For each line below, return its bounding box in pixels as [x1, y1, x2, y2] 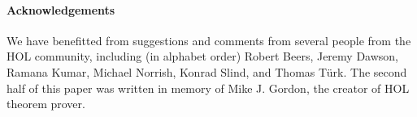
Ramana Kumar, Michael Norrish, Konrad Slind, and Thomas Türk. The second [7, 63, 407, 80]
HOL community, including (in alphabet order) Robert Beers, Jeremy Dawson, [7, 48, 399, 65]
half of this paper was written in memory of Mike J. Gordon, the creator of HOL [7, 79, 410, 96]
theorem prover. [7, 95, 85, 112]
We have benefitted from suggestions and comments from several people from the [7, 31, 411, 48]
